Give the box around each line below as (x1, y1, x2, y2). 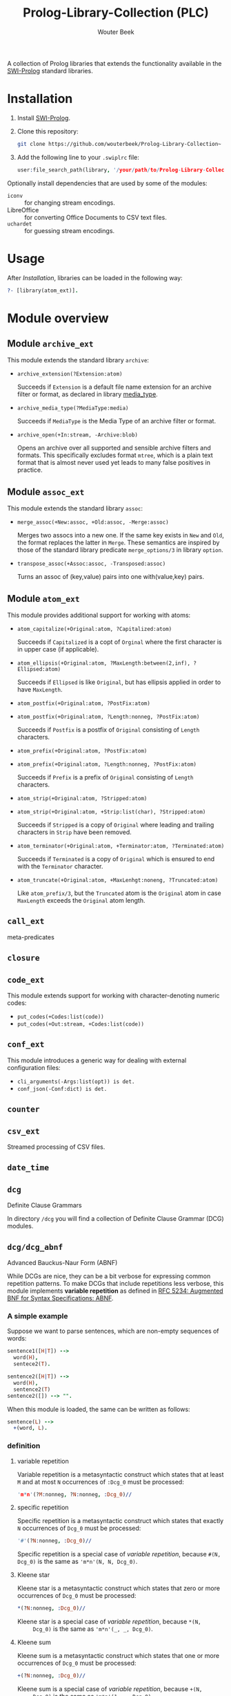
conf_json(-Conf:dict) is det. (17, 1085, 108, 1092)
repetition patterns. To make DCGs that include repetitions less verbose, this (7, 1280, 224, 1288)
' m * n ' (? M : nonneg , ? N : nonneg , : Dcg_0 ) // (17, 1491, 132, 1498)
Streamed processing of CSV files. (7, 1143, 106, 1151)
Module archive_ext (7, 338, 94, 350)
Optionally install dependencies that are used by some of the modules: (7, 178, 208, 187)
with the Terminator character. (17, 863, 103, 871)
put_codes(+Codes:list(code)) (17, 1013, 105, 1021)
